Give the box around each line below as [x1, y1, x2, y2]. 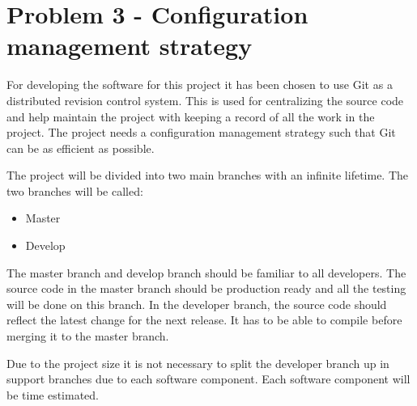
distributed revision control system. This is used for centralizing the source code [6, 91, 404, 108]
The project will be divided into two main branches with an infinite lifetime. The [6, 167, 409, 184]
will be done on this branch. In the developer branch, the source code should [6, 295, 387, 312]
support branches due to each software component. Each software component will [6, 370, 411, 387]
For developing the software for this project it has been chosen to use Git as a [6, 76, 393, 93]
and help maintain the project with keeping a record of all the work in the [6, 108, 375, 125]
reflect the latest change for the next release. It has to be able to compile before [6, 311, 402, 328]
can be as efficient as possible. [6, 139, 155, 156]
